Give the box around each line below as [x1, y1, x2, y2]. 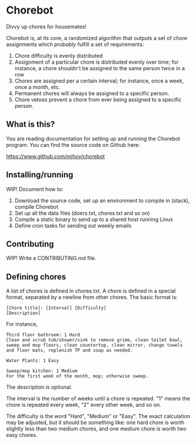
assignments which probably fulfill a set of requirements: [6, 41, 144, 48]
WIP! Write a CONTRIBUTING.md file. [6, 255, 97, 262]
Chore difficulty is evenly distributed [14, 52, 103, 59]
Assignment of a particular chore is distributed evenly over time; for [14, 58, 179, 65]
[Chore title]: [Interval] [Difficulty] [6, 305, 107, 311]
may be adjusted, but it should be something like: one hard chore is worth [6, 419, 184, 426]
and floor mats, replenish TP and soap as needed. [6, 347, 133, 354]
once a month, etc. [14, 83, 61, 90]
